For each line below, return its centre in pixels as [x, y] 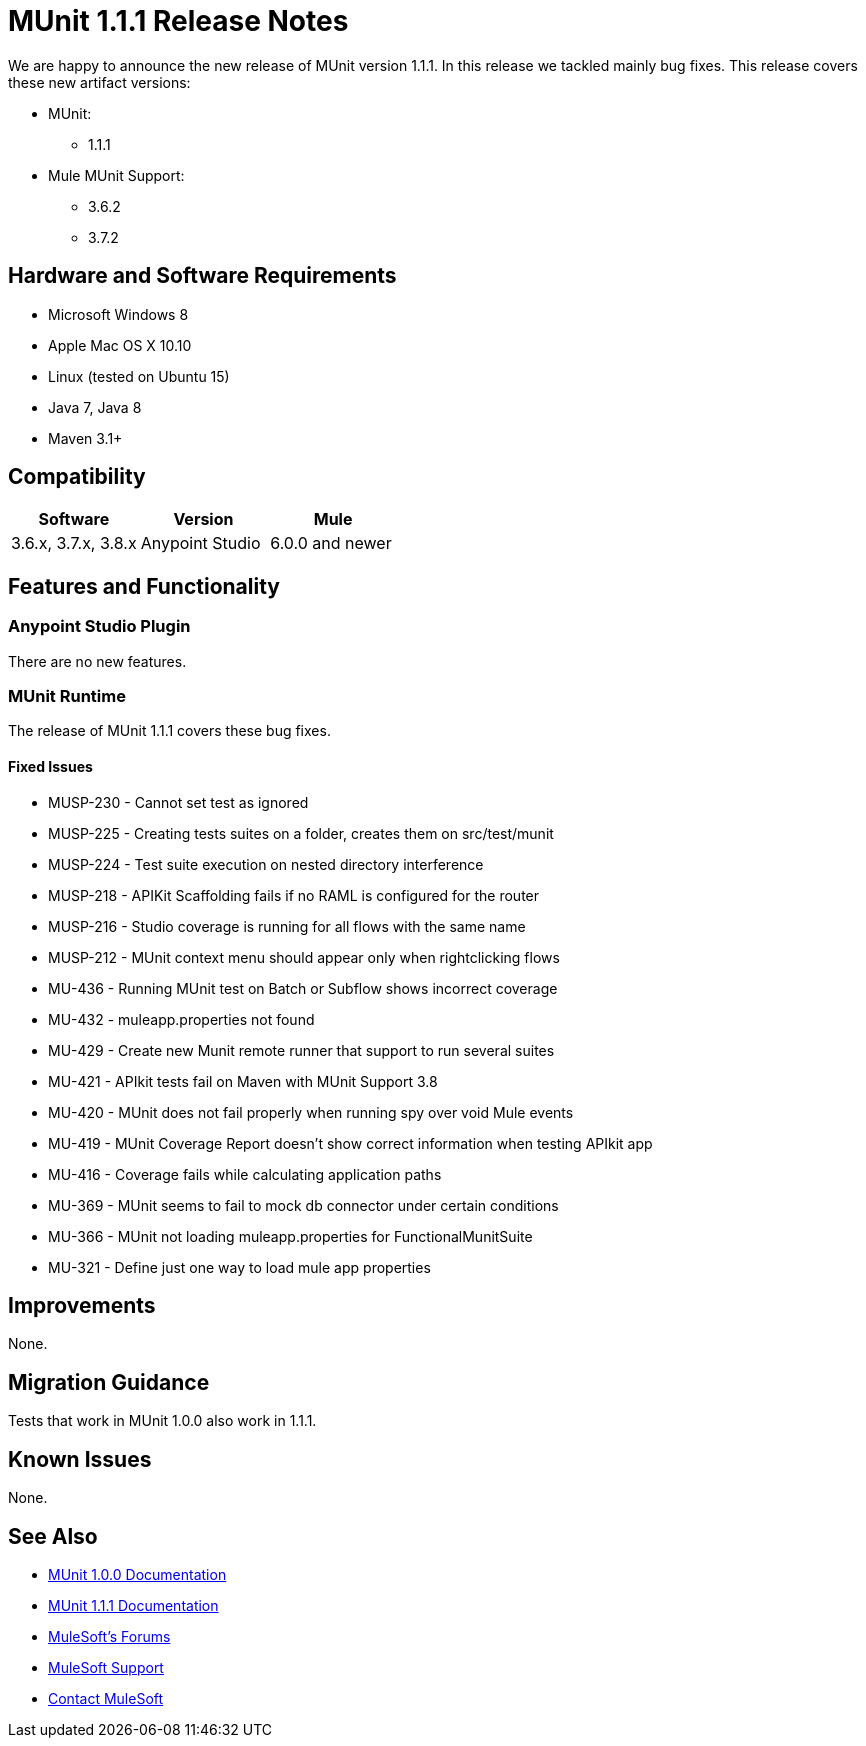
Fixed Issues [50, 767]
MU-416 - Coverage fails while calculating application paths [245, 1174]
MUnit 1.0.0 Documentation [137, 1574]
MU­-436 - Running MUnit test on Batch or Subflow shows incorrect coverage [303, 988]
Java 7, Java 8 [95, 407]
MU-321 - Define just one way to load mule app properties [239, 1267]
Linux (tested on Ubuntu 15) [139, 376]
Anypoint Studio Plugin [99, 626]
